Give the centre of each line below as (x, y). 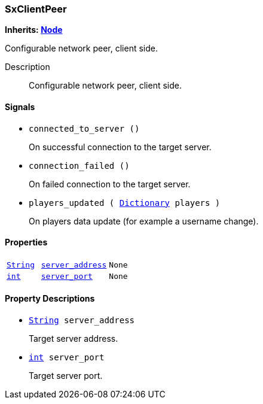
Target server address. (74, 339)
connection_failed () (79, 165)
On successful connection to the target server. (120, 147)
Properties (26, 242)
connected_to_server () (84, 128)
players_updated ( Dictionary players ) (125, 203)
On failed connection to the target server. (110, 184)
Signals (20, 107)
